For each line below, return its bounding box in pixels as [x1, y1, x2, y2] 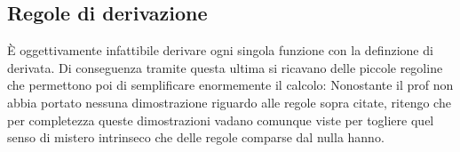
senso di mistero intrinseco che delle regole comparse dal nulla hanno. [7, 128, 385, 147]
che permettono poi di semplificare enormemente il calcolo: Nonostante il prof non [7, 76, 454, 94]
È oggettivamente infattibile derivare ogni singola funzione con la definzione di [7, 41, 433, 60]
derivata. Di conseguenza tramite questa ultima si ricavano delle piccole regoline [7, 58, 443, 76]
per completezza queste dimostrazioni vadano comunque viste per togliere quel [7, 110, 434, 129]
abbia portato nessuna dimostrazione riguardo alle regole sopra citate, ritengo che [7, 92, 451, 111]
